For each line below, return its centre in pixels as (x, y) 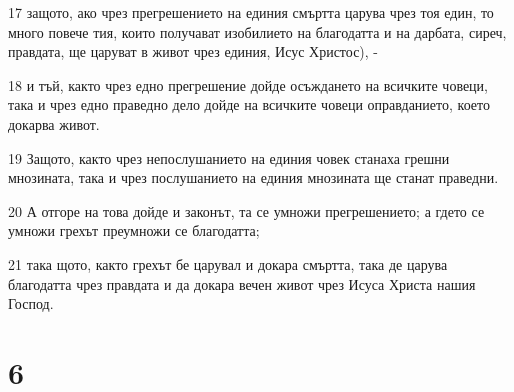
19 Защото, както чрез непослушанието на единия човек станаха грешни (229, 157)
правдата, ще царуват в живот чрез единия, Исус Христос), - (193, 51)
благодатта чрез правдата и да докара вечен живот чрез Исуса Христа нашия (242, 283)
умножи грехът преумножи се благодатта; (134, 230)
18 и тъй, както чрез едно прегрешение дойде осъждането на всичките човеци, (248, 84)
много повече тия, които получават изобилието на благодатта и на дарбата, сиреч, (257, 31)
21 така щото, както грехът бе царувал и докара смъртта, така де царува (228, 263)
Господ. (31, 303)
